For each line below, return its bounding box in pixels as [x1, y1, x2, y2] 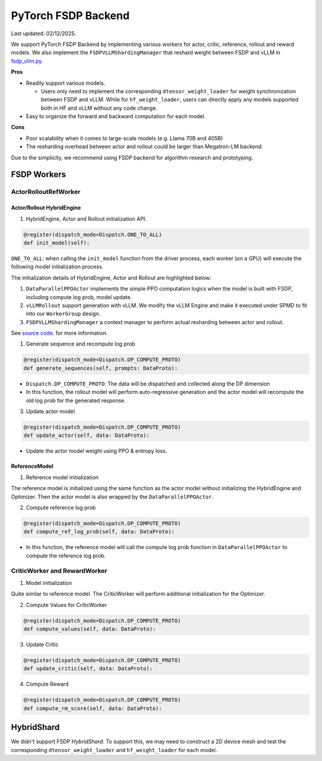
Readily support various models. [26, 79, 106, 87]
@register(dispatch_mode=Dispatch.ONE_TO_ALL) [23, 231, 162, 238]
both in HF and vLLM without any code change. [41, 104, 157, 112]
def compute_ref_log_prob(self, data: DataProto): [23, 528, 175, 535]
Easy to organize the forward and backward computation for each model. [26, 113, 206, 120]
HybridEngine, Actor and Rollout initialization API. [26, 215, 147, 222]
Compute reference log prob [26, 504, 96, 511]
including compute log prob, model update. [26, 293, 132, 301]
